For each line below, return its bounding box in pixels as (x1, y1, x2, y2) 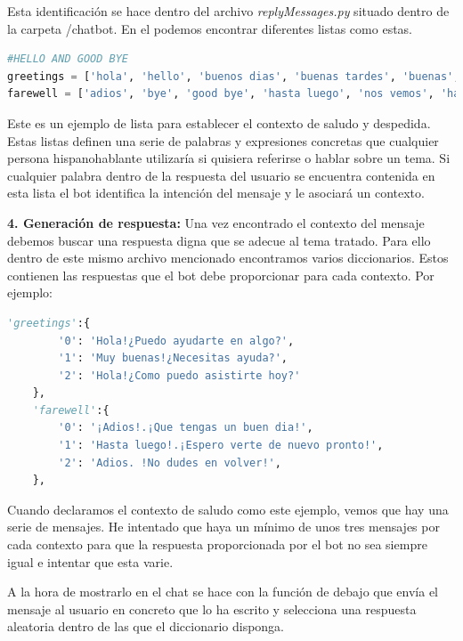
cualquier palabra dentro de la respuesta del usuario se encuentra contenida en (7, 166, 435, 184)
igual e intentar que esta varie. (7, 552, 174, 571)
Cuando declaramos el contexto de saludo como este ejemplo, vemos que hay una (7, 499, 449, 518)
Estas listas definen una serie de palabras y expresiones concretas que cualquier (7, 131, 439, 150)
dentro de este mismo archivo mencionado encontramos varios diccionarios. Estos (7, 248, 449, 267)
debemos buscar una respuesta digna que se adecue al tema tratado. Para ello (7, 231, 431, 249)
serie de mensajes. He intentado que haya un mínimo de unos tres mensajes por (7, 517, 440, 536)
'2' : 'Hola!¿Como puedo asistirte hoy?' (58, 369, 301, 382)
